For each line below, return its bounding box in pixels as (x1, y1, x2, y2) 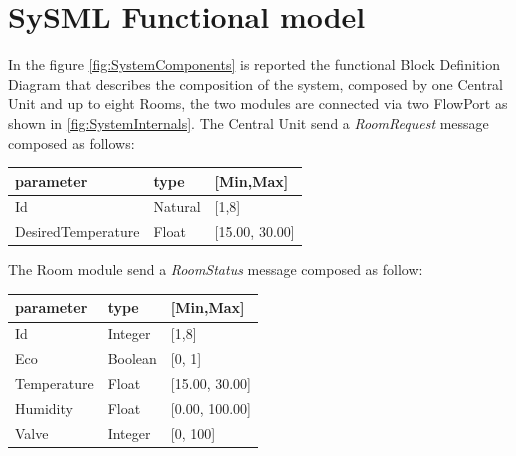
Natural (153, 196, 201, 217)
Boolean (107, 348, 157, 369)
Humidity (15, 397, 73, 418)
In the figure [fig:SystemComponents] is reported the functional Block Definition (8, 54, 500, 75)
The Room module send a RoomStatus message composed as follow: (8, 259, 423, 280)
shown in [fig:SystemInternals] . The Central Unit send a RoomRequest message (8, 112, 489, 133)
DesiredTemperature (15, 221, 140, 242)
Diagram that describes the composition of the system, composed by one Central (8, 73, 504, 94)
